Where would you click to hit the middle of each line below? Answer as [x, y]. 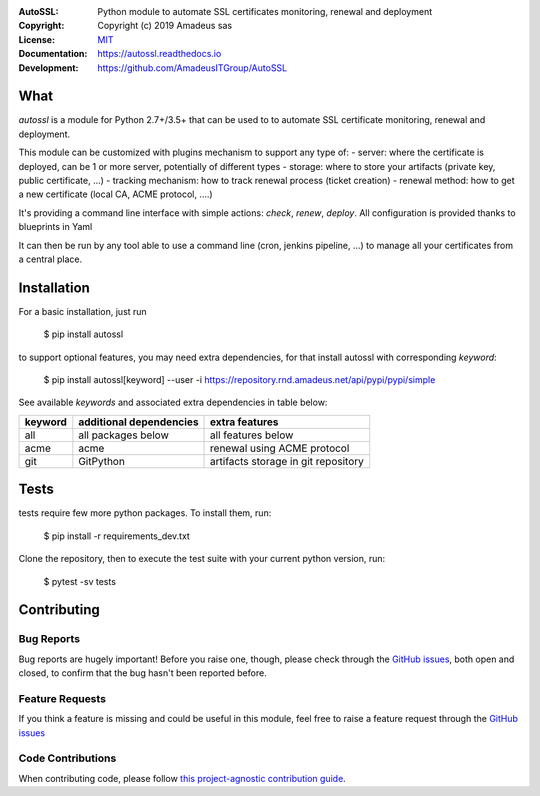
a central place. [50, 259]
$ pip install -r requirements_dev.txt [116, 536]
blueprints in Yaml [55, 227]
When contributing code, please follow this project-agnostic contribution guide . [182, 778]
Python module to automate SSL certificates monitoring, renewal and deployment [265, 11]
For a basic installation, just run [82, 311]
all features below [252, 435]
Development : [48, 67]
